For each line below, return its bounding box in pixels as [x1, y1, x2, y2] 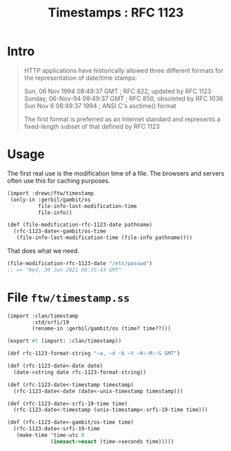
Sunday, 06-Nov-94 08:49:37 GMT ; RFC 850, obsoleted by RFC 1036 [23, 94, 223, 103]
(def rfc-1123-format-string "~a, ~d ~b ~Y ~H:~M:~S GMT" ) [7, 350, 181, 357]
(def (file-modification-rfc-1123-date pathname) [7, 222, 153, 229]
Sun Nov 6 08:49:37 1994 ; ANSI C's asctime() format [23, 101, 177, 109]
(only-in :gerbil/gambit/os [10, 196, 91, 203]
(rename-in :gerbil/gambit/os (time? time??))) [32, 325, 171, 332]
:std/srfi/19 [32, 319, 70, 326]
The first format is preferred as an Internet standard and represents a [23, 115, 221, 123]
